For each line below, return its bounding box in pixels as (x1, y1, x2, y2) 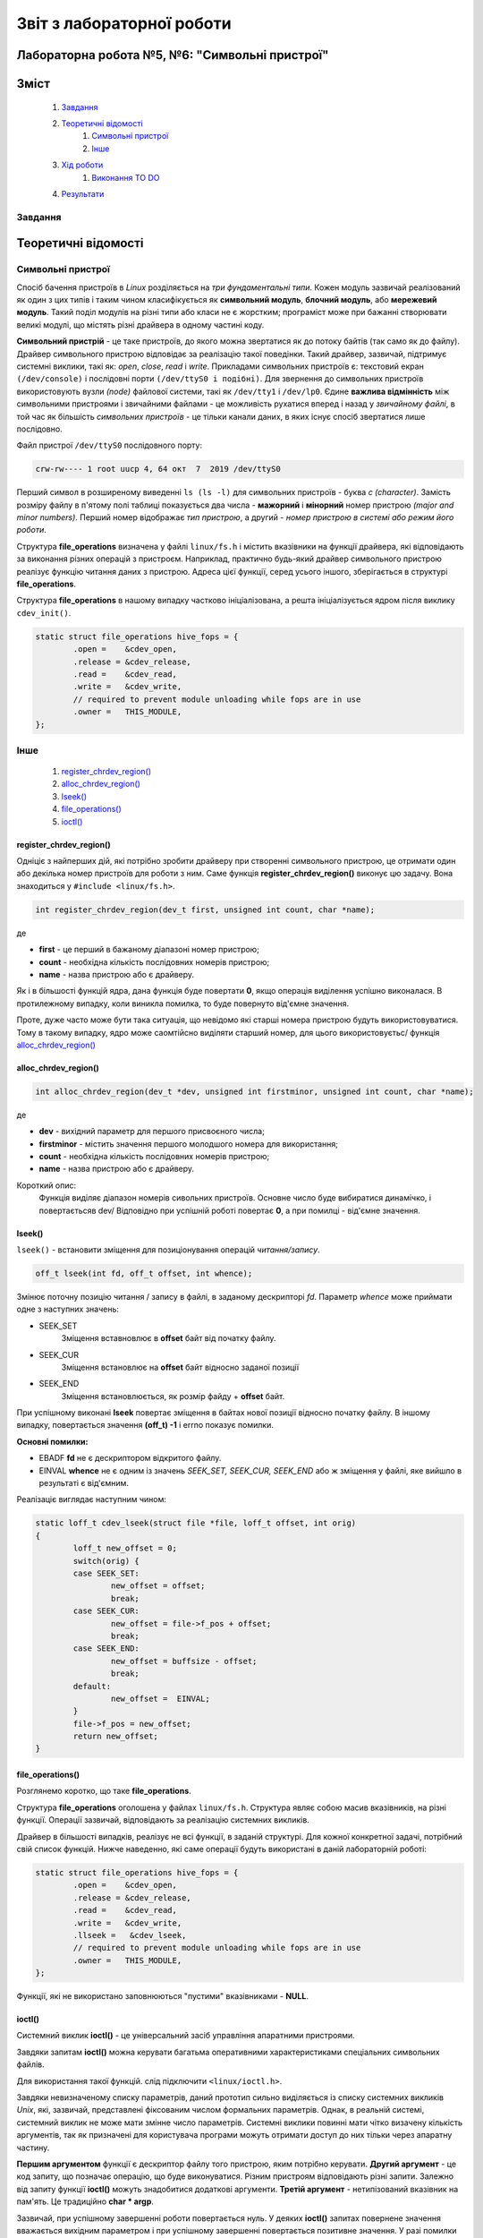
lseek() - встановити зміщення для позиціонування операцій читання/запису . (16, 1244, 321, 1255)
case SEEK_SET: (72, 1567, 140, 1578)
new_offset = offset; (110, 1581, 206, 1591)
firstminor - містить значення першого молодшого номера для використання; (38, 1138, 339, 1149)
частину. (16, 2142, 50, 2153)
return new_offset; (72, 1731, 158, 1741)
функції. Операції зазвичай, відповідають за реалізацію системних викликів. (16, 1815, 310, 1825)
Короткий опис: (16, 1180, 76, 1191)
